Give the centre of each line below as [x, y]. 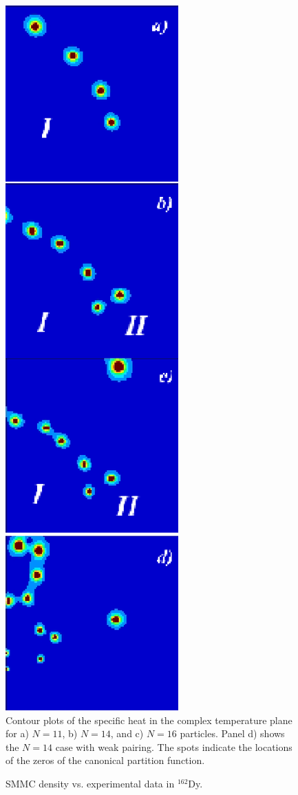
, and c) [127, 733]
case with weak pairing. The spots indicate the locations [174, 746]
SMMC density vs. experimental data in [90, 783]
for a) [17, 733]
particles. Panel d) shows [232, 733]
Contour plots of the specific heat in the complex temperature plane [149, 720]
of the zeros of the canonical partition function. [105, 760]
